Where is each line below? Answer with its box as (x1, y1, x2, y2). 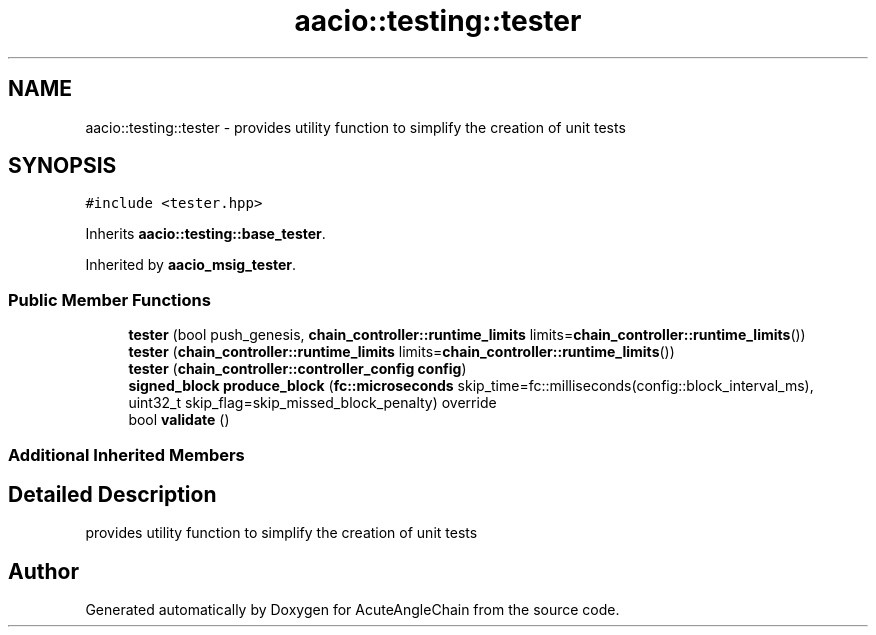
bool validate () (128, 411, 230, 429)
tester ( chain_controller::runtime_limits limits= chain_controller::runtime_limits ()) (128, 343, 675, 361)
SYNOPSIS (8, 153, 117, 179)
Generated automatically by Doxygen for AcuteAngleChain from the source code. (85, 601, 620, 619)
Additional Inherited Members (8, 444, 245, 465)
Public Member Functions (8, 289, 211, 310)
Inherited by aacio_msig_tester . (85, 256, 297, 274)
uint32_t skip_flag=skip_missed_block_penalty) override (128, 394, 497, 412)
